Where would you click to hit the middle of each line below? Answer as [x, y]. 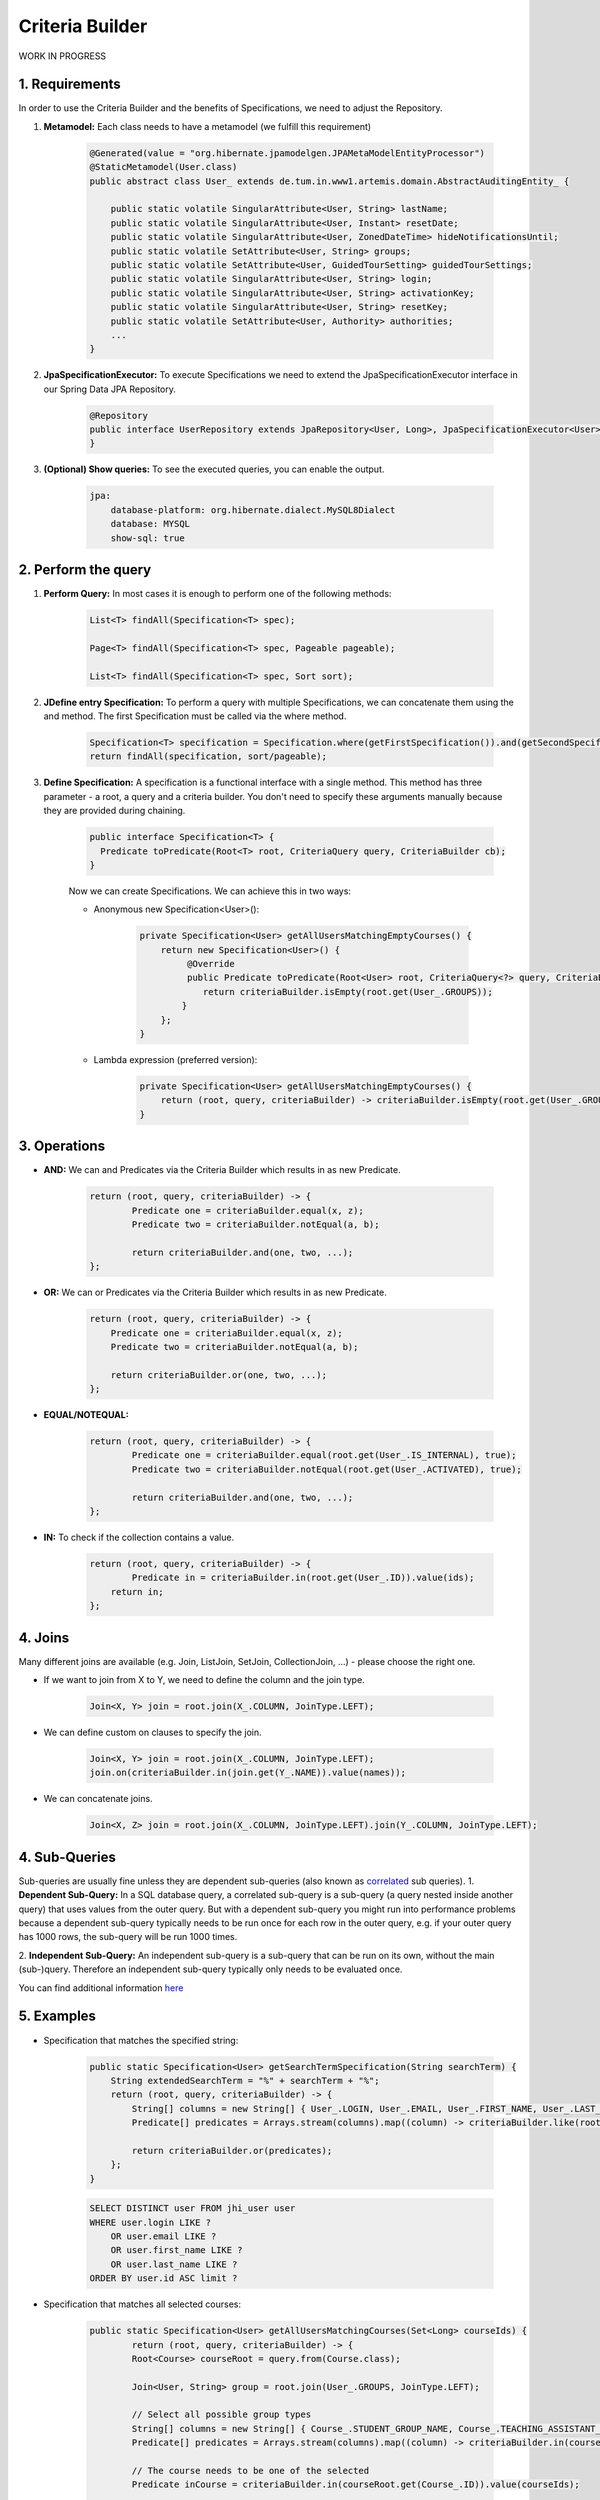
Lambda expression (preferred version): [175, 1059]
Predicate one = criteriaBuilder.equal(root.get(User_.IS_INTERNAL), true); [324, 1455]
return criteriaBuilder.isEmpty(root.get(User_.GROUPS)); [348, 991]
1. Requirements [70, 84]
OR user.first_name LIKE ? [177, 2250]
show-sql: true [147, 538]
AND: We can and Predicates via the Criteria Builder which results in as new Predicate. [222, 1170]
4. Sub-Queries [67, 1856]
